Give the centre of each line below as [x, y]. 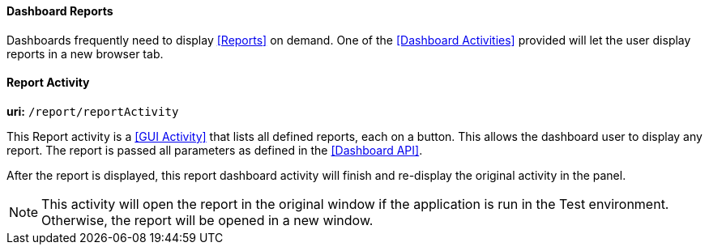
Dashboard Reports [60, 11]
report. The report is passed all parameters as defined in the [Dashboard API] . [215, 150]
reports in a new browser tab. [85, 53]
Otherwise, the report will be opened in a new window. [207, 220]
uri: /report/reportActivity [93, 111]
